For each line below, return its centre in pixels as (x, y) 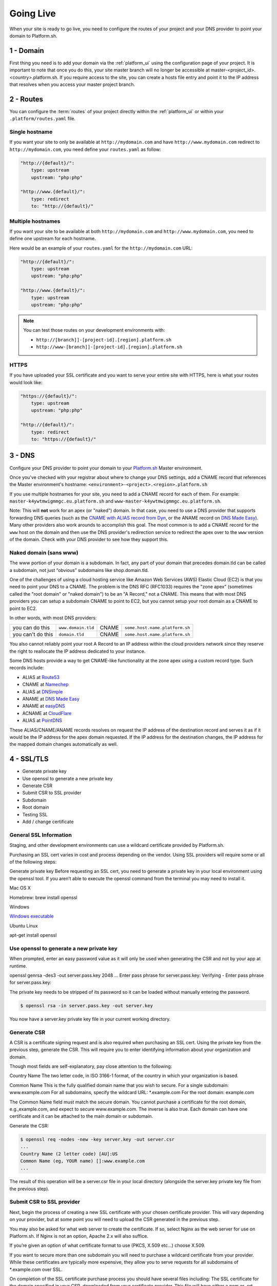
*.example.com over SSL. (36, 1269)
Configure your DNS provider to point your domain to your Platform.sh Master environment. (106, 468)
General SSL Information (41, 835)
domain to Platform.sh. (33, 35)
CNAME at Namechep (45, 685)
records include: (27, 668)
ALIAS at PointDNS (42, 721)
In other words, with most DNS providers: (53, 618)
